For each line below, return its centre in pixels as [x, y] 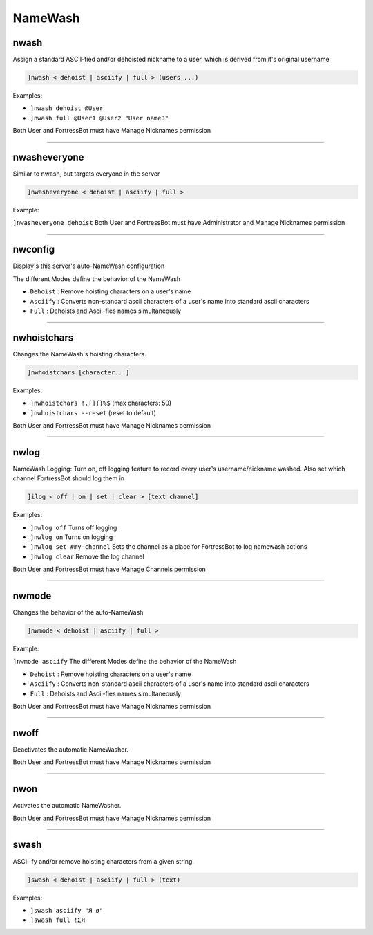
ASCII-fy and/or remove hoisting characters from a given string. [104, 861]
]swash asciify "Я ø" [67, 910]
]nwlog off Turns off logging [74, 527]
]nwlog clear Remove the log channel [87, 556]
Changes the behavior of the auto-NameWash [78, 612]
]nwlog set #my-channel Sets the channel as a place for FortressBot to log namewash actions [169, 547]
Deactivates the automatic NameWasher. [71, 749]
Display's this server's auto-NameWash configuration [89, 266]
